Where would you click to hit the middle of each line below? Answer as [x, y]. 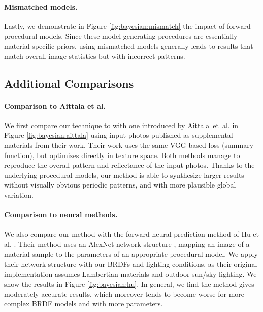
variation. [19, 194]
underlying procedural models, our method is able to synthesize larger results [124, 175]
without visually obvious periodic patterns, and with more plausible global [120, 185]
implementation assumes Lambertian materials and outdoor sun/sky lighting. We [130, 274]
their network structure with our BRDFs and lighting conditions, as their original [131, 264]
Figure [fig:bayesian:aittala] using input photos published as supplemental [119, 135]
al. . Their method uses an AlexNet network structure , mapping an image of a [127, 244]
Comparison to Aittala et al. [55, 105]
